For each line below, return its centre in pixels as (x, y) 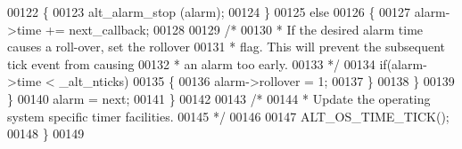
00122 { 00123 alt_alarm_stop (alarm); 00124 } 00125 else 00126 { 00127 (209, 12)
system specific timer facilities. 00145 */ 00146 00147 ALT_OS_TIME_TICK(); (228, 116)
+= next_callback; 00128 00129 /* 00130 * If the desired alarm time (234, 29)
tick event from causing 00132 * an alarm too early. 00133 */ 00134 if (197, 63)
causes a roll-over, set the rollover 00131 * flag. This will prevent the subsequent (226, 47)
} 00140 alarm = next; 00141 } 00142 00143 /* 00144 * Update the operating (219, 98)
